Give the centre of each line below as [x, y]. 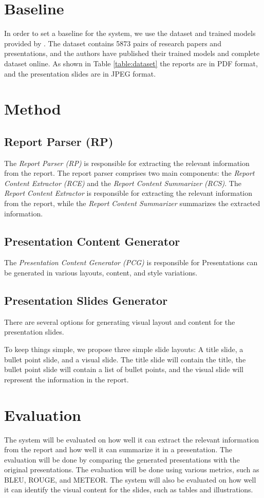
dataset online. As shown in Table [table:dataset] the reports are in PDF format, [131, 63]
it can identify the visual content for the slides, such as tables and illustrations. [129, 490]
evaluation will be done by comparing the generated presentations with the [122, 459]
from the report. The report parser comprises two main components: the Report [129, 173]
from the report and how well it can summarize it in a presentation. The [118, 449]
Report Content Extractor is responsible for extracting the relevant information [128, 193]
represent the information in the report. [67, 379]
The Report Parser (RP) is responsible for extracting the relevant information [127, 163]
